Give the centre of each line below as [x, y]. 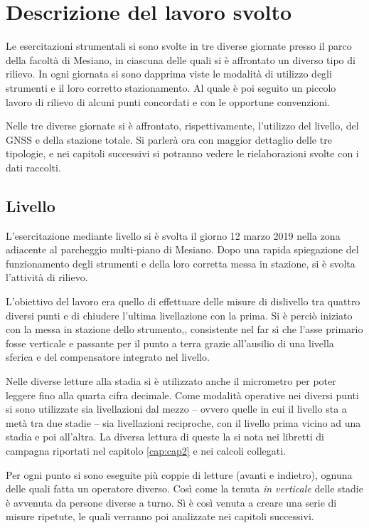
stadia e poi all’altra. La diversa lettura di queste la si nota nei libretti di [165, 437]
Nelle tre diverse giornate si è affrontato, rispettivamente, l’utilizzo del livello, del [182, 126]
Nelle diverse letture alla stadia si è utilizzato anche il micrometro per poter [171, 381]
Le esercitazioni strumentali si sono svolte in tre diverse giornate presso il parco [179, 46]
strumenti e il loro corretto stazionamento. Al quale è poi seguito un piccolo [171, 87]
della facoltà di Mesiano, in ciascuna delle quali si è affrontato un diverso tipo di [181, 59]
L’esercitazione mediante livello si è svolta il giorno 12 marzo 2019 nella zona [173, 235]
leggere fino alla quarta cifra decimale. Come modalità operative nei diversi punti [182, 395]
